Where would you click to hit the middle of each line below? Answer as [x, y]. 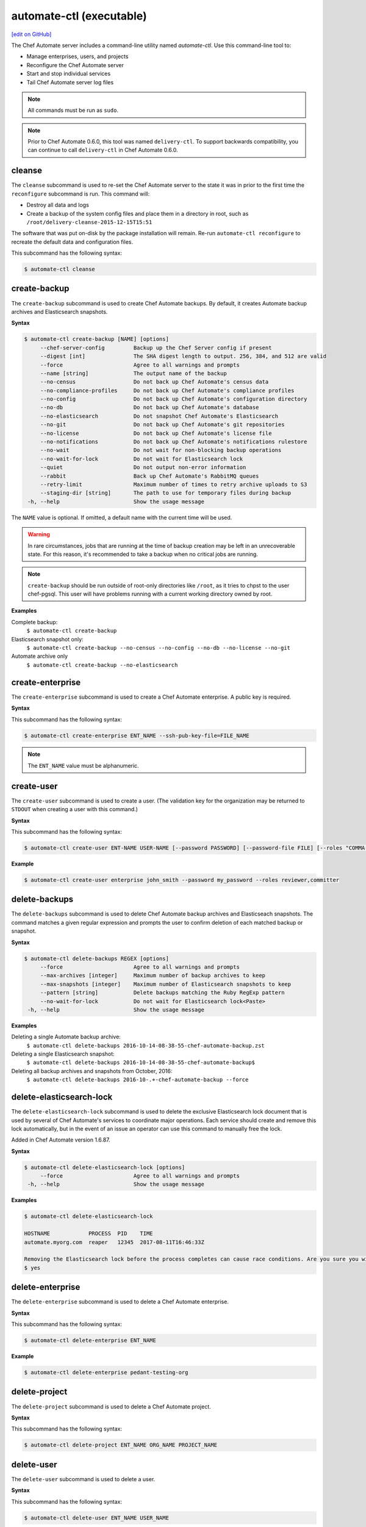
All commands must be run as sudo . [73, 111]
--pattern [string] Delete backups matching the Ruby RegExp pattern [162, 993]
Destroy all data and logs [58, 205]
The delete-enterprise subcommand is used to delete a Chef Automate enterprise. [120, 1302]
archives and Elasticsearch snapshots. [59, 312]
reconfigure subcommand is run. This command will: [81, 194]
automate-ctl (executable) [79, 16]
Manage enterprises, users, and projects [77, 56]
